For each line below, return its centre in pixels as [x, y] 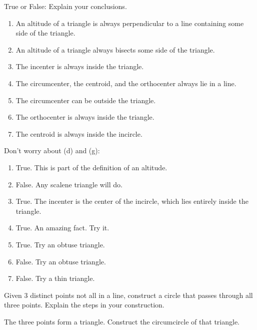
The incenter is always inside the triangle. [80, 66]
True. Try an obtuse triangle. [60, 244]
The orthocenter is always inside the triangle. [85, 117]
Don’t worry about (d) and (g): [52, 150]
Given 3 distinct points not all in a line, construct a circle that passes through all [128, 295]
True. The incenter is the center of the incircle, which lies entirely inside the [132, 201]
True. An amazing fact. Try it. [62, 228]
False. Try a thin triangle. [55, 278]
